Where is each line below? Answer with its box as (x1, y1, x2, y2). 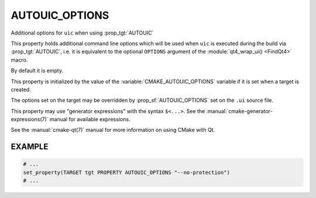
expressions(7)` (11, 116, 49, 123)
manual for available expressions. (50, 116, 130, 123)
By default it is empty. (11, 67, 64, 74)
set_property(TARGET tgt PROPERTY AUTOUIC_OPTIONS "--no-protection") (23, 169, 231, 176)
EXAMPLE (11, 142, 49, 152)
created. (11, 86, 32, 93)
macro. (11, 56, 28, 63)
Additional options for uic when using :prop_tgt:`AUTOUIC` (11, 29, 154, 36)
